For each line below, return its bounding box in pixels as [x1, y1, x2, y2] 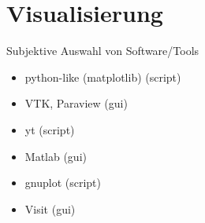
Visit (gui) [24, 200, 76, 217]
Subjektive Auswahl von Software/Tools [6, 42, 199, 59]
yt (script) [24, 121, 75, 137]
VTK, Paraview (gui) [24, 95, 128, 111]
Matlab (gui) [24, 148, 87, 164]
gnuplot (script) [24, 174, 101, 191]
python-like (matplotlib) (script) [24, 68, 181, 85]
